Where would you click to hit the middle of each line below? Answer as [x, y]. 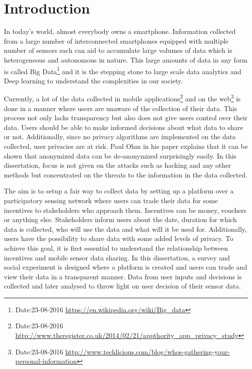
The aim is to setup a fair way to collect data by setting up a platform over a [119, 191]
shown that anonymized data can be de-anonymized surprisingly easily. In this [120, 155]
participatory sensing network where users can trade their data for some [111, 200]
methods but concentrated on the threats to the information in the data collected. [126, 174]
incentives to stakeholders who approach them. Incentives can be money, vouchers [125, 210]
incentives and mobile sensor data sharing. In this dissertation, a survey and [117, 257]
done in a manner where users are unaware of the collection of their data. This [121, 108]
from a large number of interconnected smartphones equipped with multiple [116, 40]
